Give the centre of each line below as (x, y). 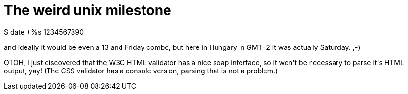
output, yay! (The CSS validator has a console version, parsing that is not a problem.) (141, 70)
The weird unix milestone (88, 10)
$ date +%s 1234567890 (44, 32)
